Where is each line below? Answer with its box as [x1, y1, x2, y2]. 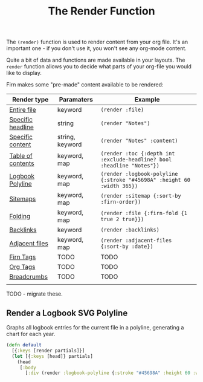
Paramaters [59, 95, 94, 104]
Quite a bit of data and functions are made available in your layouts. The [6, 56, 185, 64]
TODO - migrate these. [6, 290, 63, 297]
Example [134, 95, 160, 104]
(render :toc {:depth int [100, 150, 175, 157]
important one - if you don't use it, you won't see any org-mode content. [6, 45, 187, 52]
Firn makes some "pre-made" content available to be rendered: [6, 81, 164, 88]
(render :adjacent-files [100, 237, 172, 244]
